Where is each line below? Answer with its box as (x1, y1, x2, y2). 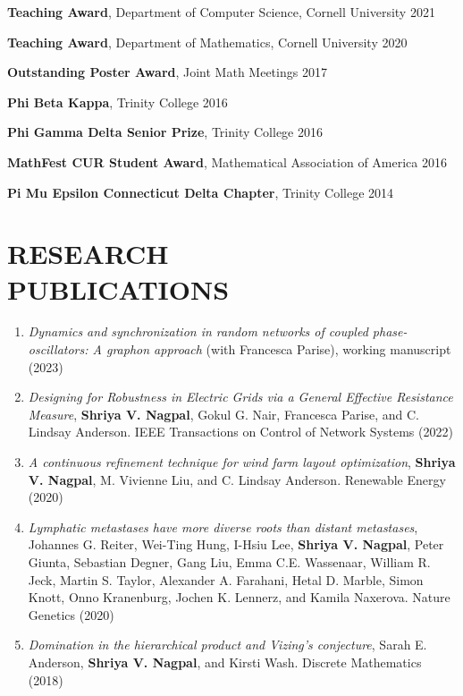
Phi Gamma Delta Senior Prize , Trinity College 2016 (7, 123, 323, 141)
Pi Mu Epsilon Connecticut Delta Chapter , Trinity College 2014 (7, 182, 394, 201)
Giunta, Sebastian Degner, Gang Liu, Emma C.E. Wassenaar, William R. (28, 553, 431, 571)
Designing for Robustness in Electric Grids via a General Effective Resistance (28, 387, 453, 406)
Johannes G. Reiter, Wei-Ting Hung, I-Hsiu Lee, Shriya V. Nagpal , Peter (28, 535, 444, 554)
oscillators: (28, 340, 88, 359)
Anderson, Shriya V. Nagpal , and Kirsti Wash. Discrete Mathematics (28, 652, 422, 671)
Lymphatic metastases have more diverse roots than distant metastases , (28, 517, 418, 536)
